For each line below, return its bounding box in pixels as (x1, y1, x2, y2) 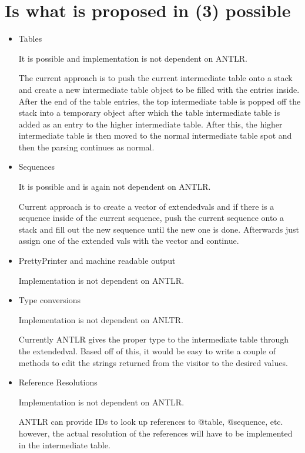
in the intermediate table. (18, 438, 110, 451)
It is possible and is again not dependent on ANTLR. (18, 180, 211, 193)
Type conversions (18, 294, 81, 306)
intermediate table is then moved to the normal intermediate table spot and (18, 129, 292, 142)
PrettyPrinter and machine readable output (18, 254, 176, 267)
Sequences (18, 160, 55, 173)
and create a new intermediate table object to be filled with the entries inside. (18, 83, 300, 95)
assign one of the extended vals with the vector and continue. (18, 234, 239, 247)
